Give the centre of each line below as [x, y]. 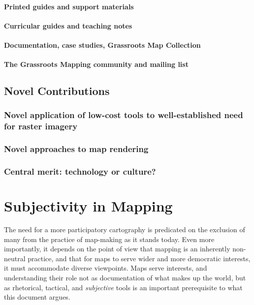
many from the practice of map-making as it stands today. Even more [109, 239]
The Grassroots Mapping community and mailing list [96, 64]
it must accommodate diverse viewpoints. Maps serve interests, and [106, 268]
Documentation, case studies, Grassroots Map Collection [102, 45]
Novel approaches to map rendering [76, 149]
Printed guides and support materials [69, 6]
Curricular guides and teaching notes [68, 25]
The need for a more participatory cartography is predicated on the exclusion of [125, 229]
